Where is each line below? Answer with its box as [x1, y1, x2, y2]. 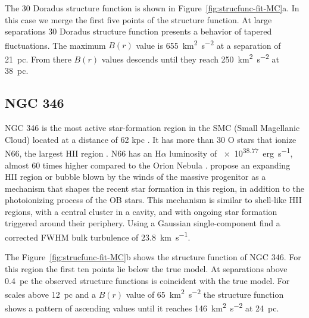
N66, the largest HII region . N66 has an [5, 146, 152, 159]
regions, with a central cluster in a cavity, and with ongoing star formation [5, 205, 277, 217]
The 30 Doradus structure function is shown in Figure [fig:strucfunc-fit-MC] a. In [5, 2, 299, 14]
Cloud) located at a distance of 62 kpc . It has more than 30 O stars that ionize [5, 133, 296, 145]
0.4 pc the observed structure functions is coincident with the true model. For [5, 274, 290, 286]
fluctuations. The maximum [5, 39, 106, 51]
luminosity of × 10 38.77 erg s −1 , [169, 145, 293, 159]
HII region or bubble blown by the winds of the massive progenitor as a [5, 170, 266, 183]
